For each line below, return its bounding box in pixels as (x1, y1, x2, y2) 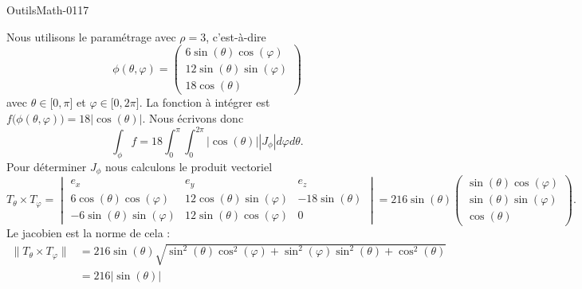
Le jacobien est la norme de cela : (6, 225, 171, 241)
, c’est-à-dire (206, 28, 266, 45)
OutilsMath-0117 (6, 2, 89, 18)
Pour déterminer (6, 158, 87, 174)
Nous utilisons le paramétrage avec (6, 28, 176, 45)
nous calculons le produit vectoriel (105, 158, 273, 174)
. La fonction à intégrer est (139, 94, 270, 111)
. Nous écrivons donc (142, 109, 244, 126)
